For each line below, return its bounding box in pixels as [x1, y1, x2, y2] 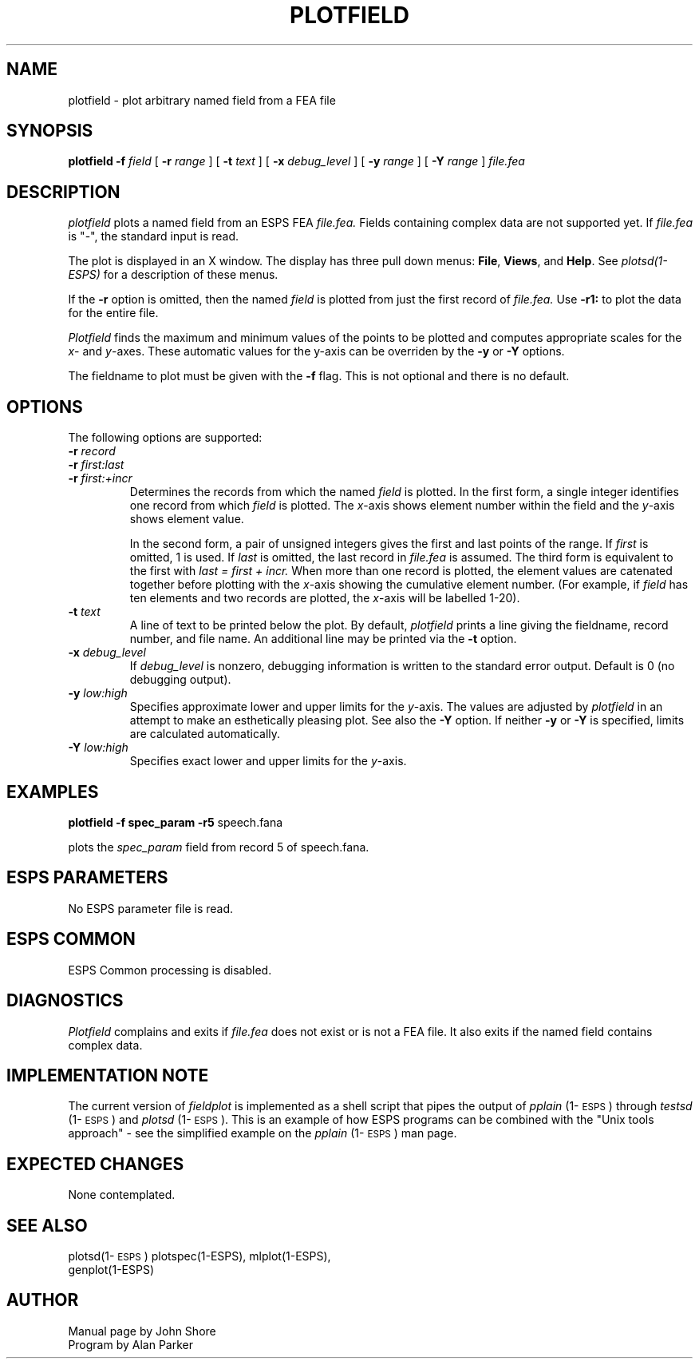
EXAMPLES [6, 781, 99, 802]
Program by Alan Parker [68, 1337, 194, 1351]
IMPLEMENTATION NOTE [6, 1065, 209, 1085]
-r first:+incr [68, 471, 132, 486]
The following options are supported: [68, 431, 263, 445]
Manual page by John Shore [68, 1323, 216, 1338]
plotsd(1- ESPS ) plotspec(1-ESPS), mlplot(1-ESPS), [68, 1249, 331, 1264]
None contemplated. [68, 1188, 176, 1202]
